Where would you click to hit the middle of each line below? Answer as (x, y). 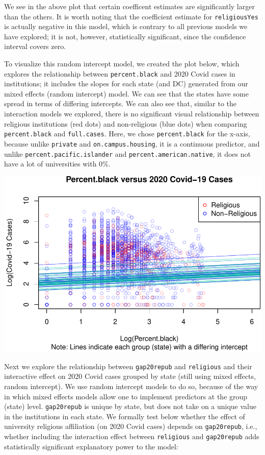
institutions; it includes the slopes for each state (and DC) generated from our (126, 83)
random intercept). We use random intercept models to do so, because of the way (131, 386)
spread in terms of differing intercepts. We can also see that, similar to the (121, 103)
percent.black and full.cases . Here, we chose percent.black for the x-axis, (127, 134)
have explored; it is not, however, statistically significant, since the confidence (125, 36)
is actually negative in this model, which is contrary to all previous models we (126, 26)
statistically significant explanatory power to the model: (91, 446)
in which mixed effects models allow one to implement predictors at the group (126, 396)
